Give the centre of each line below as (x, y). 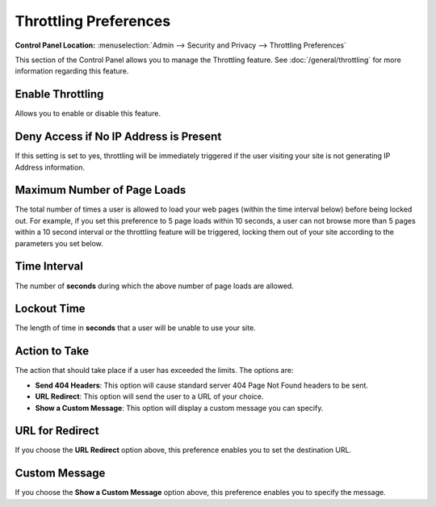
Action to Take (52, 351)
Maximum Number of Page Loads (101, 190)
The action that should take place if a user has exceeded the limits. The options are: (154, 371)
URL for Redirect (57, 431)
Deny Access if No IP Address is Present (118, 137)
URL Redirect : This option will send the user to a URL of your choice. (149, 396)
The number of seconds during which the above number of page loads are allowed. (154, 286)
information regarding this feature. (72, 71)
